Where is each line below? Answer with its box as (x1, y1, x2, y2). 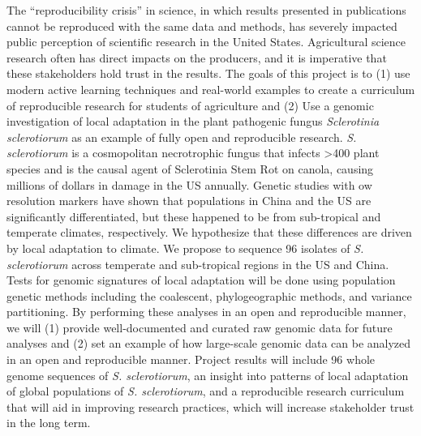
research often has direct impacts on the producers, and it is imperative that (6, 49, 387, 66)
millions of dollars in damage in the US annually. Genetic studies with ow (6, 176, 372, 193)
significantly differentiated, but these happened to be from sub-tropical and (6, 207, 381, 224)
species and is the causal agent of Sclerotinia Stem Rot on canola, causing (6, 160, 374, 177)
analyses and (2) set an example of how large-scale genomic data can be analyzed (6, 335, 411, 352)
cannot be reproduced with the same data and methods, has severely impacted (6, 17, 397, 34)
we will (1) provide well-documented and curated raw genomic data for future (6, 318, 393, 336)
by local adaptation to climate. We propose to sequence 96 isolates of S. (6, 239, 364, 256)
